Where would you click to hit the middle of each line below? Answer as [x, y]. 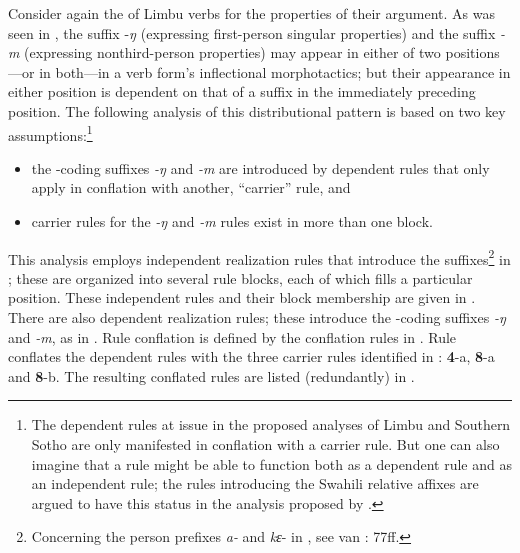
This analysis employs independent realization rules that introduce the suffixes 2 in [259, 257]
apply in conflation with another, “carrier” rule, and [191, 187]
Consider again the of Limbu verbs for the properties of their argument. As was [251, 13]
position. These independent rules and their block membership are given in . [242, 297]
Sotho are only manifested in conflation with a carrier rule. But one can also [265, 444]
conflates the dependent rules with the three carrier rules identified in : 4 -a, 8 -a [251, 356]
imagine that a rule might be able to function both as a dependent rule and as [271, 463]
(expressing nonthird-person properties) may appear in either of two [232, 52]
